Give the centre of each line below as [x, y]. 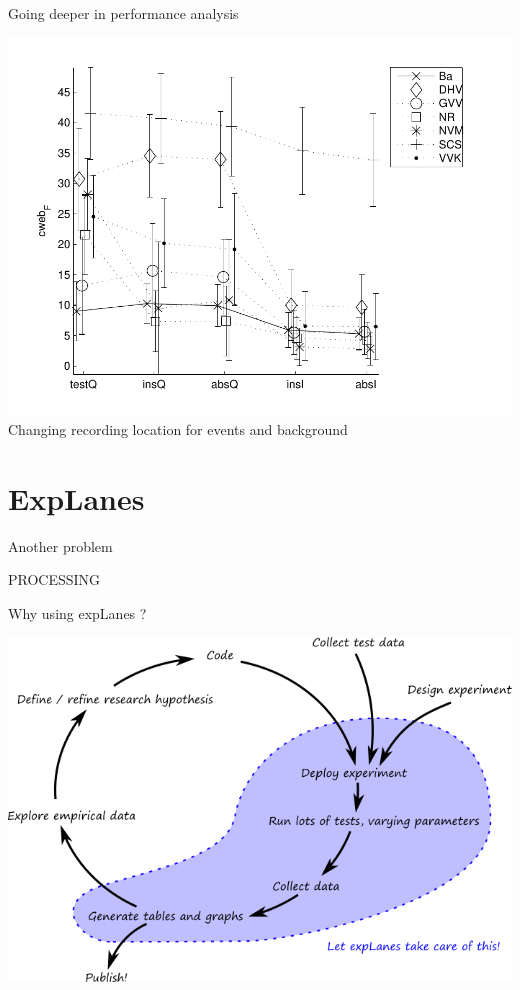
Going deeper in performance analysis [123, 13]
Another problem [60, 545]
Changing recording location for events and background [178, 428]
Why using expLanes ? [77, 612]
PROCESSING [54, 579]
